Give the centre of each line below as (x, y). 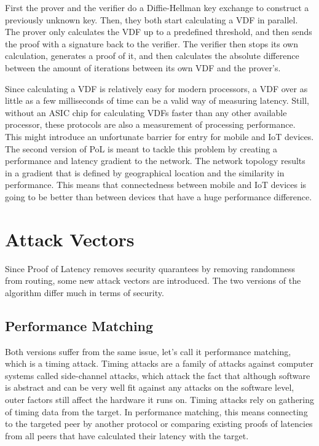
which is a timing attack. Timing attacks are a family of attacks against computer (159, 363)
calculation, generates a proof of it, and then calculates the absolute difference (152, 56)
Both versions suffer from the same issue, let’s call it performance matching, (148, 351)
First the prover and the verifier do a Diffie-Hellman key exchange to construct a (157, 7)
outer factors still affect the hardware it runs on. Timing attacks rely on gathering (160, 399)
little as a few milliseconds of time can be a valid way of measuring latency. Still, (157, 100)
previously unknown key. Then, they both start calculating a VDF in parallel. (152, 19)
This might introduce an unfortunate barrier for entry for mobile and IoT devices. (159, 136)
